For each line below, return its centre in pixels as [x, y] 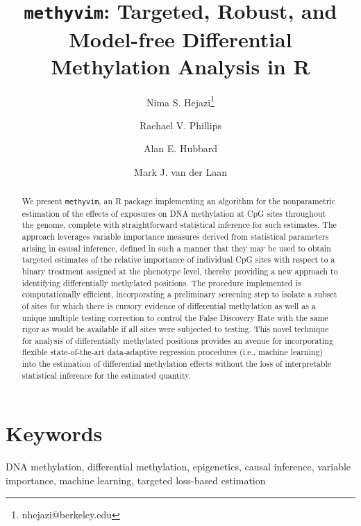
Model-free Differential [180, 39]
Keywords [54, 433]
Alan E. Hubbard [180, 148]
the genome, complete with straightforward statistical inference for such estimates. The [179, 225]
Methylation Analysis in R [180, 66]
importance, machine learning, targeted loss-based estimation [136, 480]
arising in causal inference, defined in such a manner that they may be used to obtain [176, 248]
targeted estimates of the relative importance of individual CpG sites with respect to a [178, 260]
